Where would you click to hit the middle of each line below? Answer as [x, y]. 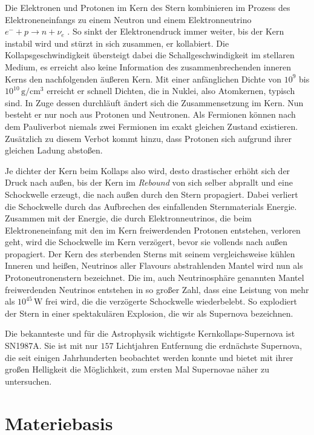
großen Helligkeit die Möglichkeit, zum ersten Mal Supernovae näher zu [137, 369]
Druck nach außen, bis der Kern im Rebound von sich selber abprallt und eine [149, 182]
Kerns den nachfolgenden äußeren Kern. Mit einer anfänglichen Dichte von [143, 79]
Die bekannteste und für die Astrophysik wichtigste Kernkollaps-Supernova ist [150, 333]
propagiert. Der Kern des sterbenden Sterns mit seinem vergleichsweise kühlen [150, 253]
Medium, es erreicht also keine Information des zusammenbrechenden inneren [148, 66]
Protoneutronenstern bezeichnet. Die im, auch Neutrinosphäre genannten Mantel [155, 278]
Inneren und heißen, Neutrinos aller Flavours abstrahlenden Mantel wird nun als [154, 265]
